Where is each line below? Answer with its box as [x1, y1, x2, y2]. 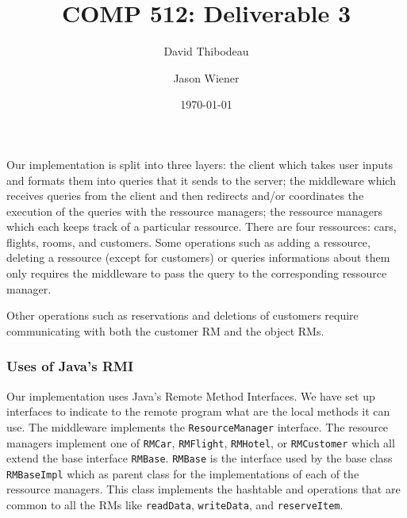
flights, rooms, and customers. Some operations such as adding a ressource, [6, 233, 371, 250]
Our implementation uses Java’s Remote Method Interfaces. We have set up [6, 387, 375, 404]
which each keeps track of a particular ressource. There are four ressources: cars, [6, 218, 397, 235]
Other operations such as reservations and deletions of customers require [6, 307, 359, 324]
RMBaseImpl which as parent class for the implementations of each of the [6, 465, 359, 482]
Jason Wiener [173, 69, 240, 86]
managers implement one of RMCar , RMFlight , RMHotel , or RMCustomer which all [6, 434, 395, 451]
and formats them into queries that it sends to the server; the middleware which [6, 171, 396, 188]
